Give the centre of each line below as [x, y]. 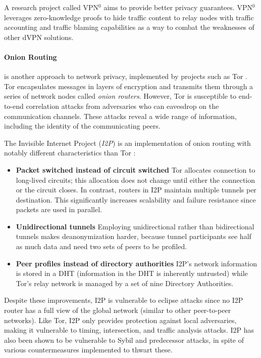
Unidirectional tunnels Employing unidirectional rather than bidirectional [135, 226]
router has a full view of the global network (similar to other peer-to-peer [118, 310]
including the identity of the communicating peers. [82, 126]
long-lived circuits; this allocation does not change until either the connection [136, 180]
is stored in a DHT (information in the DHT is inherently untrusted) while [132, 273]
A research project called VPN [51, 7]
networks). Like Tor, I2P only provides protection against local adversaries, [120, 320]
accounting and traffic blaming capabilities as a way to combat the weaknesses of [129, 27]
